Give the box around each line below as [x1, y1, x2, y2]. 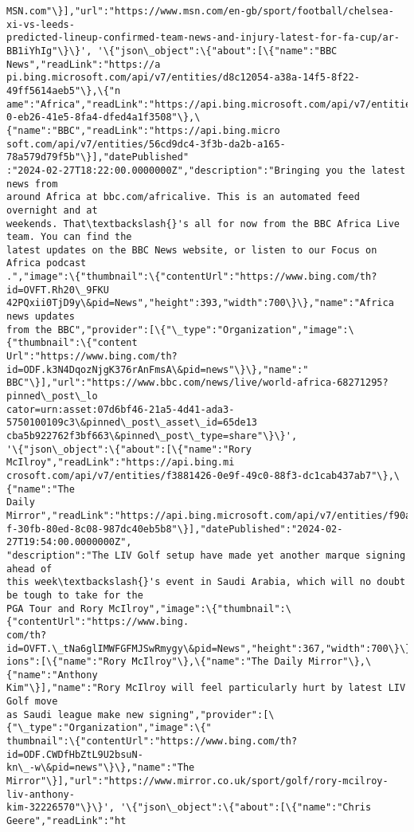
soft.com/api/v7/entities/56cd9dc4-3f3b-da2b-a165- [6, 138, 286, 150]
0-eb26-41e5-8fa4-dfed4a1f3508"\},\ [6, 112, 201, 124]
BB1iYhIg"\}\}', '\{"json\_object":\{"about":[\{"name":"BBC [6, 45, 338, 57]
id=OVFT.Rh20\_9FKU [6, 284, 109, 296]
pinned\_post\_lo [6, 390, 98, 402]
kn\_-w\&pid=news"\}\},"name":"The [6, 762, 195, 774]
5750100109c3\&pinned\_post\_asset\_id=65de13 [6, 417, 257, 429]
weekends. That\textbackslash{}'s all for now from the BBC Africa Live [6, 218, 400, 230]
